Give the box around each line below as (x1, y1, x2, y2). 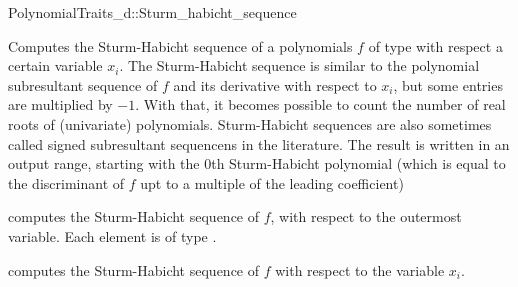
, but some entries (393, 74, 503, 95)
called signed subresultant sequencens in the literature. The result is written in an (8, 133, 510, 154)
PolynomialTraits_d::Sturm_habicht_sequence (8, 2, 297, 22)
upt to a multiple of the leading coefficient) (140, 172, 404, 193)
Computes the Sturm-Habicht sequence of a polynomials (8, 35, 353, 56)
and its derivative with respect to (173, 74, 377, 95)
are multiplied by (8, 94, 113, 115)
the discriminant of (8, 172, 125, 193)
